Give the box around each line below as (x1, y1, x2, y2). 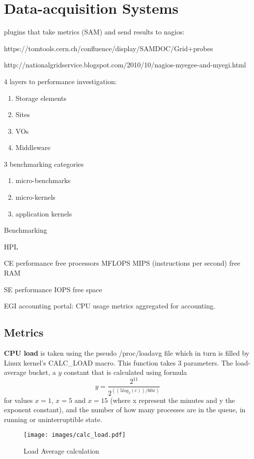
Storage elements (15, 92, 66, 103)
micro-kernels (15, 192, 56, 202)
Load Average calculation (24, 446, 99, 456)
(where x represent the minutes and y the (110, 395, 235, 405)
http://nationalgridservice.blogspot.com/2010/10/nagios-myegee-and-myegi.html (4, 60, 246, 70)
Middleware (15, 142, 51, 153)
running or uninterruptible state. (4, 414, 102, 424)
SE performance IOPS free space (4, 284, 102, 294)
